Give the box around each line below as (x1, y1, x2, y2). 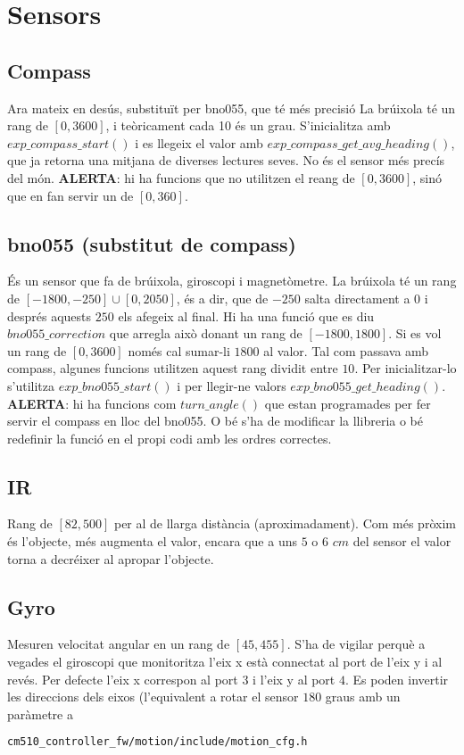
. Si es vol (388, 324, 442, 343)
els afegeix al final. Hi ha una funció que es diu (118, 306, 375, 325)
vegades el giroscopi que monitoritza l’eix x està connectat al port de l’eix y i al (7, 652, 443, 671)
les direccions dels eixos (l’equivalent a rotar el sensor (7, 687, 299, 706)
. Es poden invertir (344, 669, 449, 688)
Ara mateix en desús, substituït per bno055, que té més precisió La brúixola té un (7, 98, 456, 117)
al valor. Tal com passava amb (263, 341, 429, 360)
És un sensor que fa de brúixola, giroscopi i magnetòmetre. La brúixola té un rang (7, 271, 457, 290)
